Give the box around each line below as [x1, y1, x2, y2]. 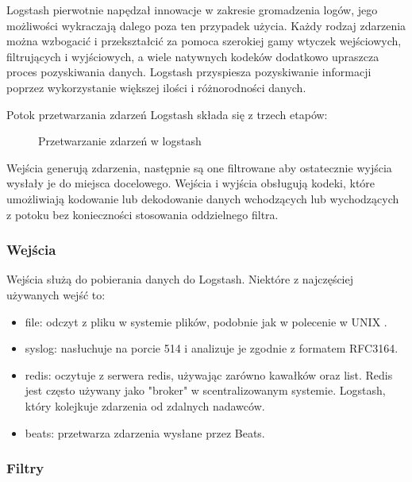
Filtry [6, 458, 44, 478]
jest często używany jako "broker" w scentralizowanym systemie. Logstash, [25, 382, 386, 399]
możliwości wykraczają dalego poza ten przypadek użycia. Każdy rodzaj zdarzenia [6, 17, 406, 33]
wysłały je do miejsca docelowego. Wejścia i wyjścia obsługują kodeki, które [6, 175, 375, 191]
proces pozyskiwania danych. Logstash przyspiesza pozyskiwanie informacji [6, 64, 372, 80]
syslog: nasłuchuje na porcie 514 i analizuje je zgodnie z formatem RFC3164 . [25, 340, 399, 357]
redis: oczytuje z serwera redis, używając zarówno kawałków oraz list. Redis [25, 366, 393, 383]
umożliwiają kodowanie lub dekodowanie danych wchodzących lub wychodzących [6, 190, 399, 206]
